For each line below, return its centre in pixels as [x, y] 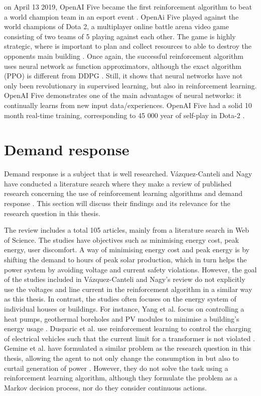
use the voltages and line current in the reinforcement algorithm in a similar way [128, 289]
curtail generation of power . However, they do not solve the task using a [116, 368]
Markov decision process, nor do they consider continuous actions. [105, 387]
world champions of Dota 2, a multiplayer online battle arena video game [116, 26]
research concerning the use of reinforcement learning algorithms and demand [123, 193]
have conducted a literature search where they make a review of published [118, 183]
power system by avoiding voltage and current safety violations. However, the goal [130, 269]
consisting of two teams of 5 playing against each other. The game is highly [120, 36]
